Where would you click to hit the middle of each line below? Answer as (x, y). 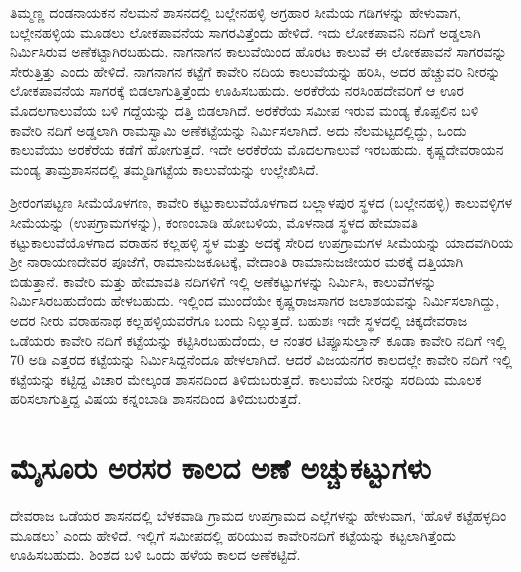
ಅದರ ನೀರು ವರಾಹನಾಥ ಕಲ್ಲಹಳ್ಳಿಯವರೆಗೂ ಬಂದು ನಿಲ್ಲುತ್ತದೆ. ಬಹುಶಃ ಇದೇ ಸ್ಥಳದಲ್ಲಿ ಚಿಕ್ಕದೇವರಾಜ (239, 319)
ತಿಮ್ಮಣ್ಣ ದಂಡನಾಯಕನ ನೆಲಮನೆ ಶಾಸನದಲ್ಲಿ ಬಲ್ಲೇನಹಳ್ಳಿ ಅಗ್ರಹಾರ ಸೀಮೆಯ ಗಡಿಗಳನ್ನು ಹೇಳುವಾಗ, (235, 12)
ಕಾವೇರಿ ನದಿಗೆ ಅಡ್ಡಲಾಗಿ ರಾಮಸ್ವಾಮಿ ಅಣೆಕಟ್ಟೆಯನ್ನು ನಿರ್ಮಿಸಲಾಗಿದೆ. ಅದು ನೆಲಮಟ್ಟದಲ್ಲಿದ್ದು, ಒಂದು (238, 129)
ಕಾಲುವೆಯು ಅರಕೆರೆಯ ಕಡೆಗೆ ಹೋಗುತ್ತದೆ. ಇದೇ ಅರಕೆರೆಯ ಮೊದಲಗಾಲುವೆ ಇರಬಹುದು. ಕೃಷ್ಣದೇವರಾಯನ (257, 149)
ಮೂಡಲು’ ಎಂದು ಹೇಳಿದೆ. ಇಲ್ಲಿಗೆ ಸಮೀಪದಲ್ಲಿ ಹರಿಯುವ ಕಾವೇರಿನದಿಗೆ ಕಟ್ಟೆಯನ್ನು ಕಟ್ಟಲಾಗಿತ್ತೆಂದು (233, 534)
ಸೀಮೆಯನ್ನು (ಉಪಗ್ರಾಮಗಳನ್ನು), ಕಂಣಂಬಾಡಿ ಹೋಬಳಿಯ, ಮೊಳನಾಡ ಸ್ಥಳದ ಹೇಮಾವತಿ (214, 221)
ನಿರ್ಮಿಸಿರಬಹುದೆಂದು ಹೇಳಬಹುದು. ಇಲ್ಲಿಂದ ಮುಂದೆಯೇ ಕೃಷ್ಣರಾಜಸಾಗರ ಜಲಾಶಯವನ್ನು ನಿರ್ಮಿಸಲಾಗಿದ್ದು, (255, 300)
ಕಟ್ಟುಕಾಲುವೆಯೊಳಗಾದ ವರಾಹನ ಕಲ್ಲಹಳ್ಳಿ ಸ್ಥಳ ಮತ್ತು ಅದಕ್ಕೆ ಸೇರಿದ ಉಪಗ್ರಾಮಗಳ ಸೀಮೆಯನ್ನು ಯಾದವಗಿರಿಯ (262, 241)
